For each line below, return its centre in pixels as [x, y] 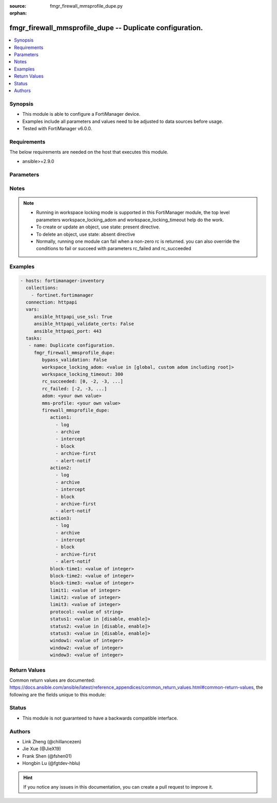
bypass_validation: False [74, 360]
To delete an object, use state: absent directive [86, 234]
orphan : [18, 13]
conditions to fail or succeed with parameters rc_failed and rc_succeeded [114, 248]
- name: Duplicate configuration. [72, 345]
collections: [42, 288]
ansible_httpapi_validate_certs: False [84, 324]
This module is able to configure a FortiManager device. [81, 114]
